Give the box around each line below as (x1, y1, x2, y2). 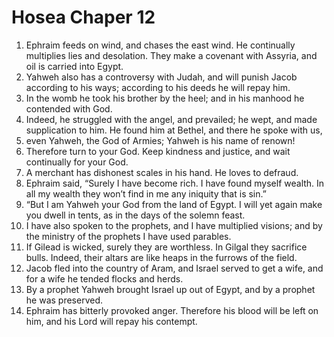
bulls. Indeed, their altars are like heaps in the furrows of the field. (25, 251, 298, 263)
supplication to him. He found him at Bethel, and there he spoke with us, (25, 124, 323, 136)
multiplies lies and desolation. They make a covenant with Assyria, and (25, 49, 318, 61)
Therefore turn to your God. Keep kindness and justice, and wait (25, 145, 291, 157)
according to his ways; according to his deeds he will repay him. (25, 81, 291, 93)
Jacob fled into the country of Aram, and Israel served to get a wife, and (25, 262, 324, 274)
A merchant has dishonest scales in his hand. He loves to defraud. (25, 166, 299, 178)
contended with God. (25, 102, 113, 115)
